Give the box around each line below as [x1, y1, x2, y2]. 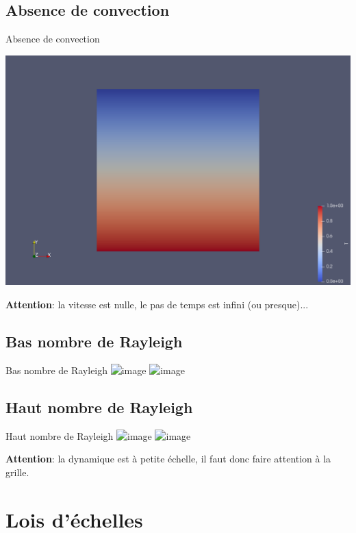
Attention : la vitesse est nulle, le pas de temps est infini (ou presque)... [5, 297, 309, 312]
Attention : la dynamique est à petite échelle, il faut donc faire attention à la [5, 451, 331, 466]
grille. [5, 464, 29, 479]
